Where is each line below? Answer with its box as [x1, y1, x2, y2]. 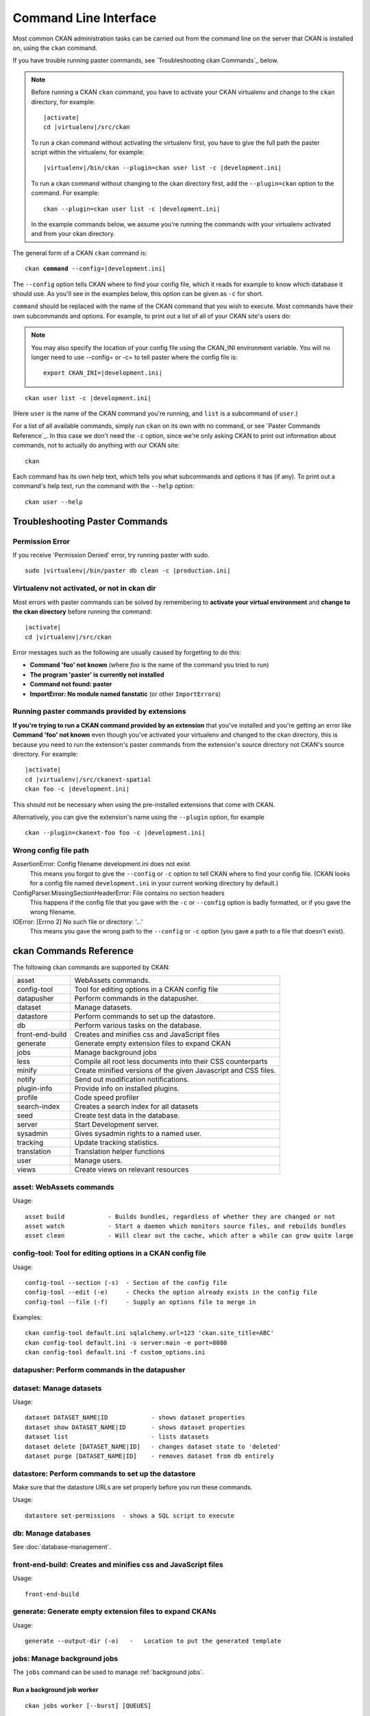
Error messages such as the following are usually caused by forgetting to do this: [12, 649, 241, 657]
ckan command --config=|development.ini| [25, 265, 166, 273]
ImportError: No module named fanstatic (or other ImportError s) [29, 690, 221, 698]
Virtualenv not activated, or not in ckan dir [12, 583, 156, 593]
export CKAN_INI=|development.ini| [43, 369, 163, 377]
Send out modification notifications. [74, 1075, 190, 1085]
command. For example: [31, 189, 99, 197]
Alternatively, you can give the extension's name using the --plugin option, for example [12, 813, 264, 821]
